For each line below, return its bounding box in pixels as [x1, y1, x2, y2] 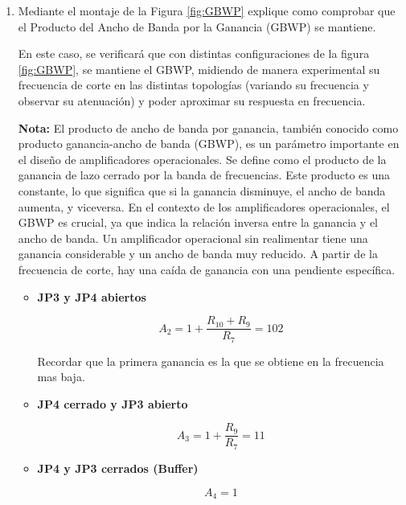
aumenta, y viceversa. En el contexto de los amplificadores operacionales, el [18, 198, 390, 215]
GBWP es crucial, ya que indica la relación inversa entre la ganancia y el [18, 214, 379, 231]
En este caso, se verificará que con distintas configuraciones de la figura [18, 45, 370, 62]
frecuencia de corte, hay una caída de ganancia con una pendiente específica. [18, 261, 396, 277]
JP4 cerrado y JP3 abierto [37, 395, 188, 412]
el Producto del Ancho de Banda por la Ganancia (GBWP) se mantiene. [18, 18, 376, 35]
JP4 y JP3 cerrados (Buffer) [37, 459, 199, 476]
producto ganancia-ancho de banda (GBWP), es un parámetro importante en [18, 135, 400, 152]
